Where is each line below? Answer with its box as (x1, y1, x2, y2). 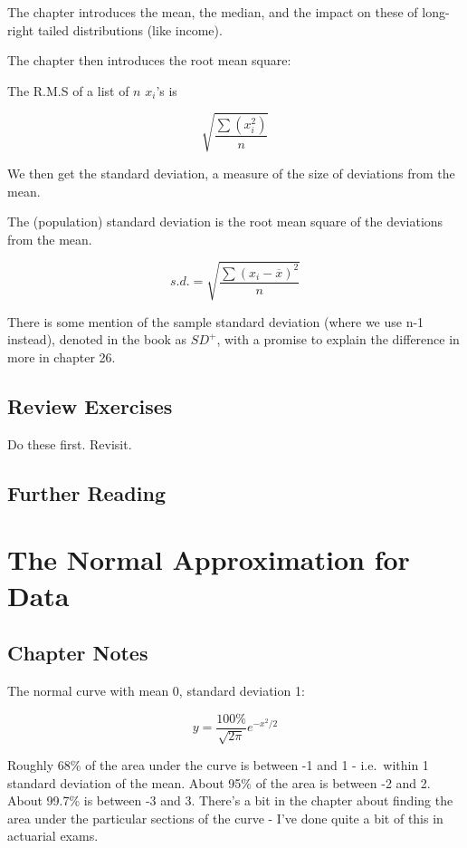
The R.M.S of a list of (7, 81, 129, 100)
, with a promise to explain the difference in (216, 330, 460, 349)
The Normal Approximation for (7, 541, 410, 578)
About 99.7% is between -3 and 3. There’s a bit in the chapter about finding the (7, 791, 453, 810)
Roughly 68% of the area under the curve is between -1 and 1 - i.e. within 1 (7, 756, 429, 775)
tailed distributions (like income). (37, 20, 223, 39)
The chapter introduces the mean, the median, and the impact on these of (7, 3, 418, 21)
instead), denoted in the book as (7, 330, 187, 349)
